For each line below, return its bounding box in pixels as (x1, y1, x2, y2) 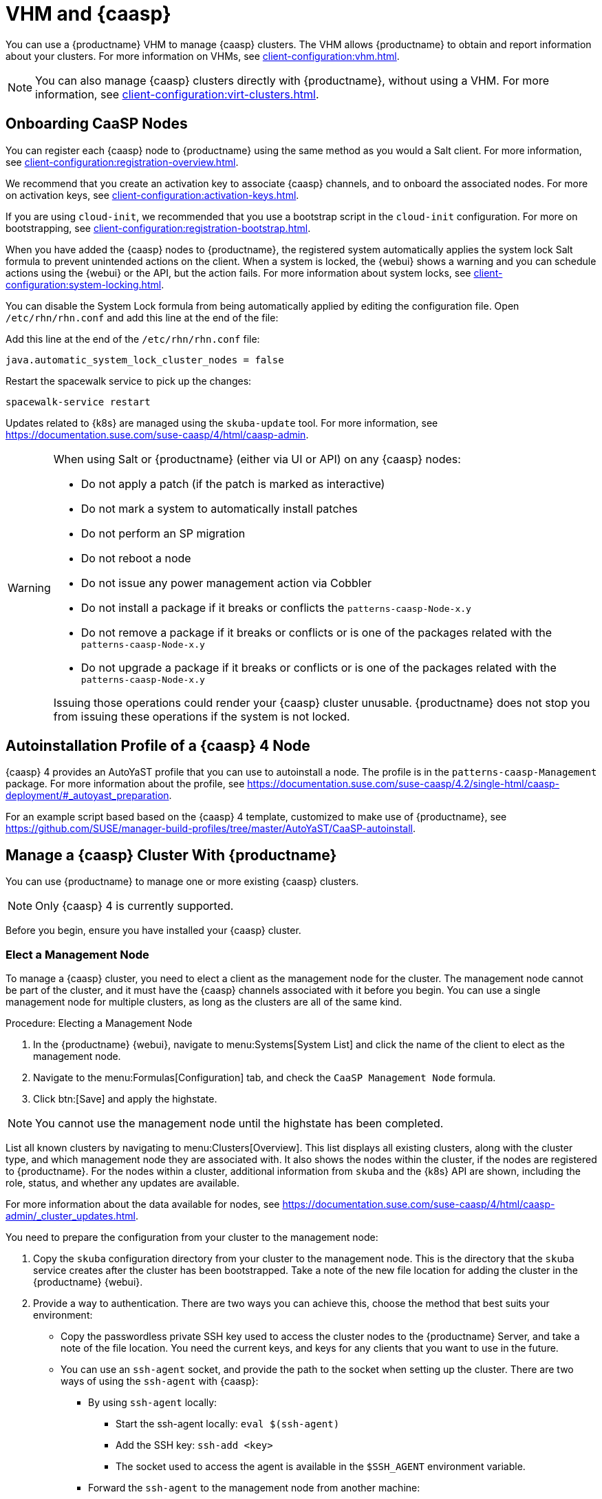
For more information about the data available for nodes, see (6, 1198, 280, 1211)
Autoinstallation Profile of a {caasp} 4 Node (6, 737, 310, 755)
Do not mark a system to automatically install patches (80, 501, 358, 515)
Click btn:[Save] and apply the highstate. (33, 1093, 217, 1105)
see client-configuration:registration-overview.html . (6, 156, 239, 168)
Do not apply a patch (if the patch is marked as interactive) (80, 476, 385, 491)
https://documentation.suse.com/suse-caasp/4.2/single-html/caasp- (247, 778, 560, 790)
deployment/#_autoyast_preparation (6, 789, 169, 802)
